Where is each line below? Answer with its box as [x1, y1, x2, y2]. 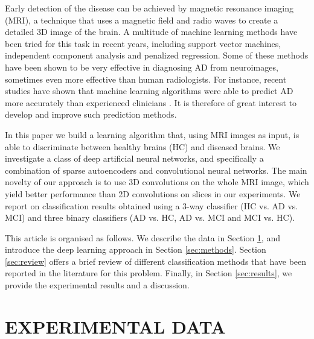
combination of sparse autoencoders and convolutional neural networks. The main [5, 163, 307, 176]
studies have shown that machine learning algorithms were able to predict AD [5, 84, 293, 97]
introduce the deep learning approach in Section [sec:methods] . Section [5, 243, 266, 256]
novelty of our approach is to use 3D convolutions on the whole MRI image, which [5, 176, 309, 188]
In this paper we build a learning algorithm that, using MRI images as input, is [5, 128, 300, 141]
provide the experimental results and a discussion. [5, 279, 190, 291]
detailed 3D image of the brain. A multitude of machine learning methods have [5, 25, 298, 38]
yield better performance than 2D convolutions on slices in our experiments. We [5, 187, 301, 200]
